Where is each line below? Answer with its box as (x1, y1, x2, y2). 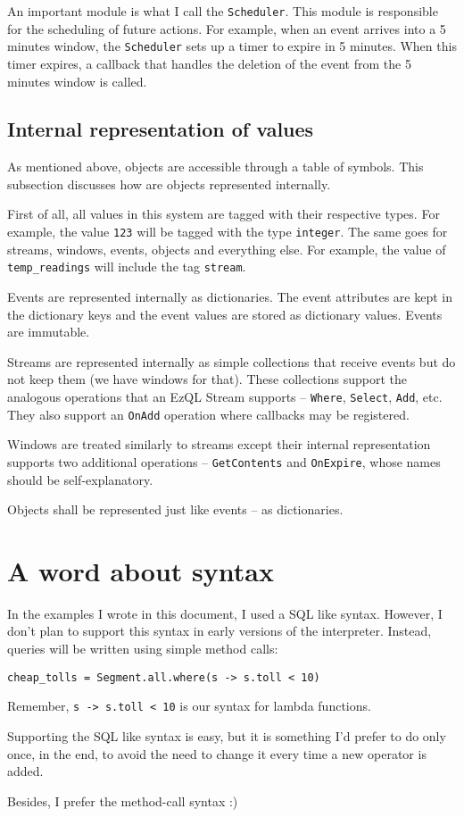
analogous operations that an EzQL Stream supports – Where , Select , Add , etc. (7, 387, 443, 405)
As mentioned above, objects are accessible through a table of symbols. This (7, 157, 424, 176)
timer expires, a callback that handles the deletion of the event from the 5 (7, 54, 411, 72)
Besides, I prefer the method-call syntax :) (7, 791, 238, 810)
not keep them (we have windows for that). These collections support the (7, 370, 407, 388)
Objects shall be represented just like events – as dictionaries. (7, 500, 344, 519)
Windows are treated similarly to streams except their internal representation (7, 435, 431, 454)
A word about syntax (7, 552, 274, 588)
